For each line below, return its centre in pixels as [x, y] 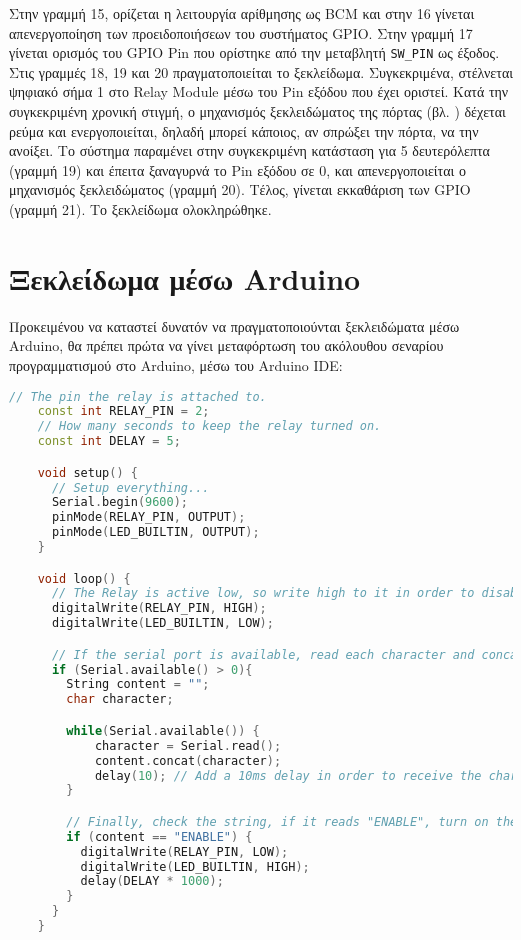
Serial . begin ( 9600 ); [120, 502]
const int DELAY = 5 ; [109, 441]
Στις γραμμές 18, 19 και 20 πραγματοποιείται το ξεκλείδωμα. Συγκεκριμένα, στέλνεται [261, 71]
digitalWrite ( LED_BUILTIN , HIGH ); [195, 866]
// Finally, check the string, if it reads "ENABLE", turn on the [292, 821]
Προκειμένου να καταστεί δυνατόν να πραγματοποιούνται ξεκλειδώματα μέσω [234, 325]
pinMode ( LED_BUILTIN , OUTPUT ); [155, 532]
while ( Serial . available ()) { [163, 730]
